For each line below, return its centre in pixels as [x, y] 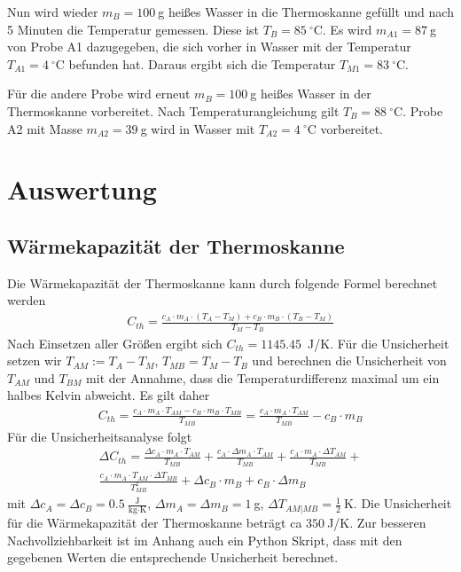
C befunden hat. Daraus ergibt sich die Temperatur [195, 63]
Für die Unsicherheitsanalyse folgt [100, 436]
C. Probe [418, 110]
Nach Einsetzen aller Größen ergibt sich [115, 343]
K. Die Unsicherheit [398, 503]
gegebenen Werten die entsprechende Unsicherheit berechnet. [173, 557]
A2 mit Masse [45, 128]
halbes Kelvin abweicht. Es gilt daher [109, 395]
